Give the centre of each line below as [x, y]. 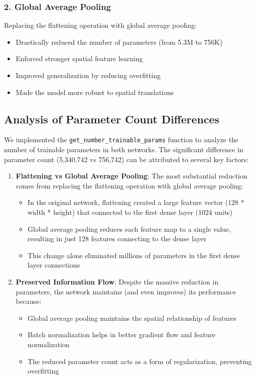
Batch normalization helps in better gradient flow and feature [122, 334]
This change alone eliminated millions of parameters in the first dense [134, 255]
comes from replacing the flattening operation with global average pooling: [129, 185]
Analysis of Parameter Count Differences [112, 119]
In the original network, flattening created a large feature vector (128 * [136, 202]
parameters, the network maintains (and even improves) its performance [126, 291]
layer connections [54, 265]
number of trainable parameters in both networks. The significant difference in [124, 149]
